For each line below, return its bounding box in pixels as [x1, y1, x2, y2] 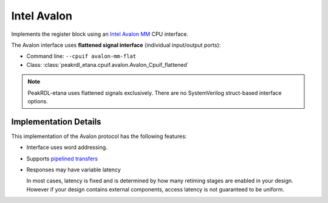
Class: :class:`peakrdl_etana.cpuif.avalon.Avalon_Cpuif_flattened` [26, 61, 189, 68]
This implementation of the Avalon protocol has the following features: [11, 132, 187, 140]
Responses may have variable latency [26, 166, 121, 173]
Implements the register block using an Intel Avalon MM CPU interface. [11, 30, 188, 38]
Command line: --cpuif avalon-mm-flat [26, 52, 137, 60]
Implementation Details [11, 116, 101, 127]
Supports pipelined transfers [26, 155, 98, 162]
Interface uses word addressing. [26, 143, 108, 151]
